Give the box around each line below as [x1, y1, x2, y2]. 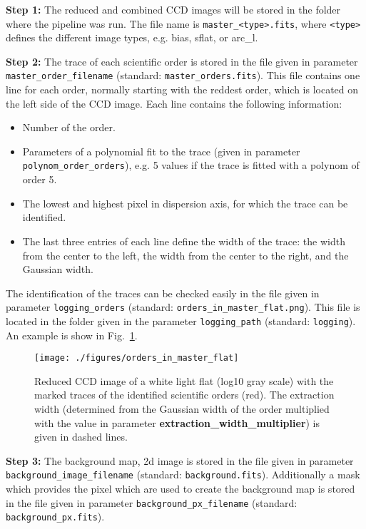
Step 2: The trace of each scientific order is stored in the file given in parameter [6, 53, 358, 68]
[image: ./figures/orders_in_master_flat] [34, 353, 239, 364]
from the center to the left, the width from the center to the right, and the [22, 247, 349, 262]
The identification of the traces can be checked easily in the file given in [6, 285, 320, 300]
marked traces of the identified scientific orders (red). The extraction [34, 387, 335, 402]
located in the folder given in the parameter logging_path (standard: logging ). [6, 313, 356, 328]
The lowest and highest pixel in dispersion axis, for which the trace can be [22, 195, 348, 210]
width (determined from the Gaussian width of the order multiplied [34, 401, 330, 416]
